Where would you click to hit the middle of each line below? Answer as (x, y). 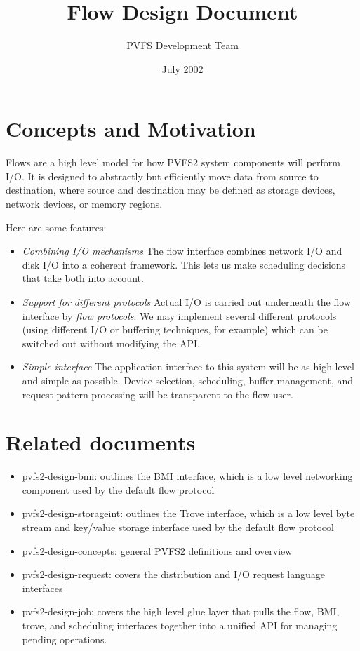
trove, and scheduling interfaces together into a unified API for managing (180, 625)
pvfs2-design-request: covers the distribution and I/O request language (173, 574)
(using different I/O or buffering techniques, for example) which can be (175, 329)
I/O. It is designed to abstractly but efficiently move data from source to (162, 176)
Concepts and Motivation (131, 129)
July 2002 (182, 68)
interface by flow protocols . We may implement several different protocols (179, 315)
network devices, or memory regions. (84, 204)
